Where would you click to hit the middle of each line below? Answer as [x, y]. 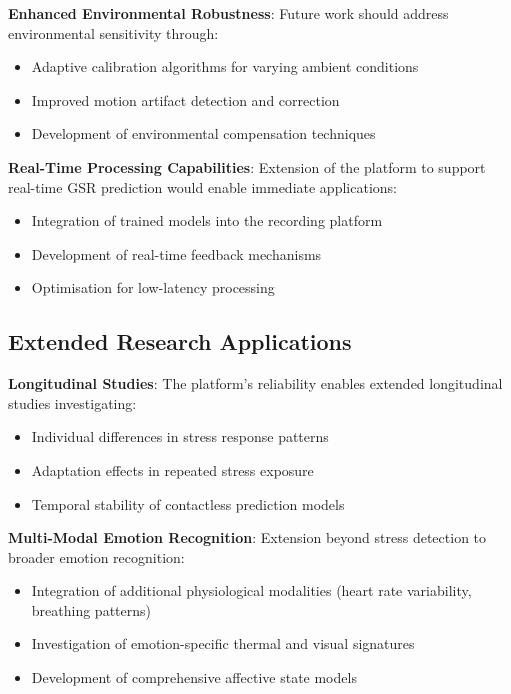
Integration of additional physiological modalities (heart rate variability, [251, 590]
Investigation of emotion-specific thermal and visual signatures [223, 643]
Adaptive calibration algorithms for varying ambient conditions [225, 66]
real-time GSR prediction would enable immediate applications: [202, 186]
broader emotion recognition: [96, 556]
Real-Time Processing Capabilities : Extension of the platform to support [247, 166]
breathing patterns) [91, 609]
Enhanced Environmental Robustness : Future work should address [228, 13]
